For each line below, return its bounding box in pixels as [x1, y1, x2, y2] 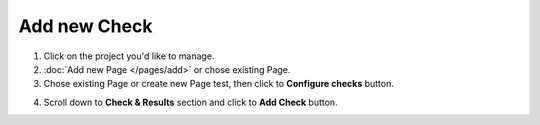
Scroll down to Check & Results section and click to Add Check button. [43, 96, 339, 108]
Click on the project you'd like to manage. [43, 50, 215, 62]
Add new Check [18, 15, 153, 37]
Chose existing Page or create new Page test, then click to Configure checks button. [43, 78, 395, 90]
